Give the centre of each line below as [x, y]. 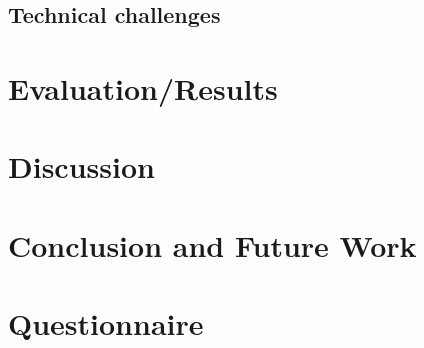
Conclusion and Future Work [212, 244]
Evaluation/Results [143, 87]
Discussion [81, 166]
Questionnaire [106, 323]
